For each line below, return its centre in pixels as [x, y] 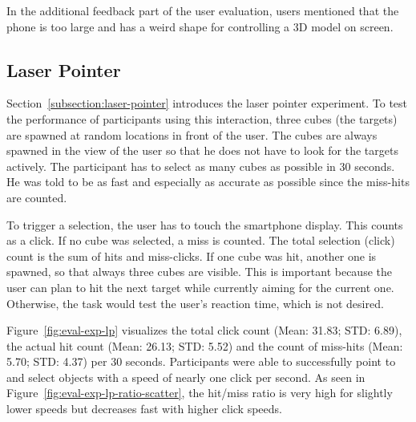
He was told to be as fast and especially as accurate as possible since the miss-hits [208, 182]
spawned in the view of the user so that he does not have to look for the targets [202, 150]
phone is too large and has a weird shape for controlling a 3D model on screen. [200, 26]
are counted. [37, 197]
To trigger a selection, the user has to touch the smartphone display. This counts [205, 224]
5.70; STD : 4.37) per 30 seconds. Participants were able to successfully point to [201, 361]
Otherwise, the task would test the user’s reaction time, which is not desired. [195, 303]
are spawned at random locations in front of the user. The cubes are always [192, 134]
